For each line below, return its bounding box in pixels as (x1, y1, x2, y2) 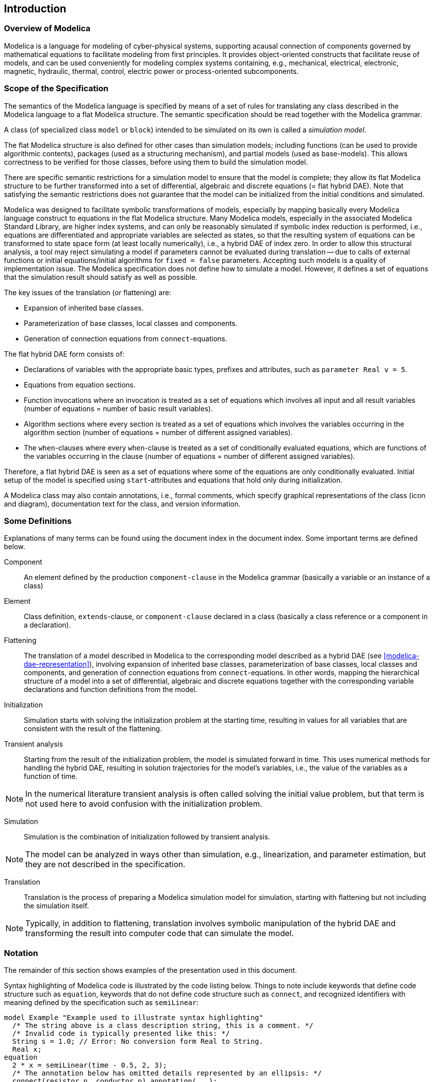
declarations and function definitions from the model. (24, 685, 197, 694)
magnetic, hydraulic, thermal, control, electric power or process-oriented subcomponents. (4, 66, 299, 75)
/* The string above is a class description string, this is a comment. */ (12, 1021, 313, 1030)
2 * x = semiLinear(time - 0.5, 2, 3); (12, 1061, 167, 1070)
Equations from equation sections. (24, 380, 135, 389)
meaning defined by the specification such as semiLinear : (4, 998, 199, 1007)
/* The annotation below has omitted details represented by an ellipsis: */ (12, 1069, 322, 1078)
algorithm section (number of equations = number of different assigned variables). (24, 428, 293, 437)
